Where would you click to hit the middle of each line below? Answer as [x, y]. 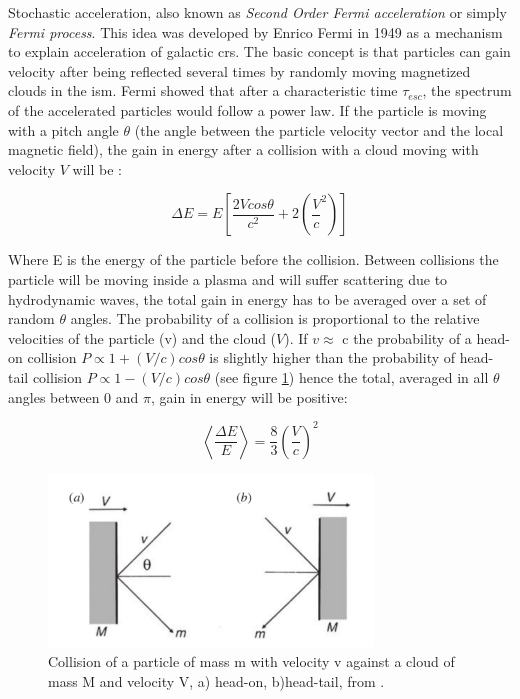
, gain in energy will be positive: [249, 396]
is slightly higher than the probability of [332, 357]
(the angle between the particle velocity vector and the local [319, 129]
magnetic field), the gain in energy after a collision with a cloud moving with [243, 149]
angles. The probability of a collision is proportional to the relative [275, 318]
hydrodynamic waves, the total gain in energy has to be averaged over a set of [247, 298]
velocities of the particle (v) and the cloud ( [142, 337]
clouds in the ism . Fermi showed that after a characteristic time [203, 90]
